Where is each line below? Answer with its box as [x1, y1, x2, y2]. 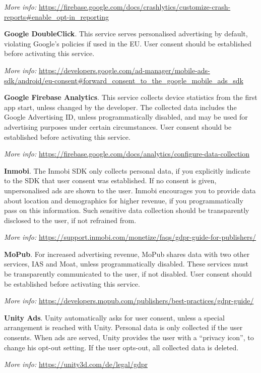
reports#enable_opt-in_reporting [4, 11, 109, 22]
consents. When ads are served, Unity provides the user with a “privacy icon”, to [4, 332, 254, 343]
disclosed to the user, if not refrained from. [4, 215, 137, 225]
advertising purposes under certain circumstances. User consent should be [4, 121, 232, 132]
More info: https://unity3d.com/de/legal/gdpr [4, 359, 148, 369]
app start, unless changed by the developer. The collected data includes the [4, 101, 237, 112]
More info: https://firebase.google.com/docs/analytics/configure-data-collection [4, 148, 250, 159]
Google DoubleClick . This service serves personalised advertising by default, [4, 28, 248, 39]
